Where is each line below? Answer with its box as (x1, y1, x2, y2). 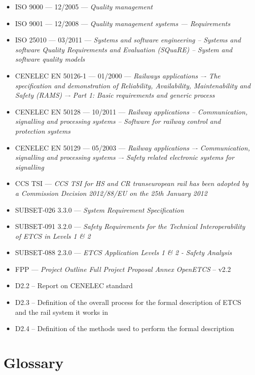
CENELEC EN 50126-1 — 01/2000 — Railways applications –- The (15, 70, 220, 80)
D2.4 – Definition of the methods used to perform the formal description (15, 323, 234, 334)
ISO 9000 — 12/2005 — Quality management (15, 1, 153, 11)
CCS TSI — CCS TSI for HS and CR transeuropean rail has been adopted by (15, 178, 249, 188)
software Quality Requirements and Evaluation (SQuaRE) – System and (15, 44, 232, 54)
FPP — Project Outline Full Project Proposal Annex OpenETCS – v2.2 (15, 263, 231, 274)
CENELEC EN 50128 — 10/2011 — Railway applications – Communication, (15, 106, 248, 116)
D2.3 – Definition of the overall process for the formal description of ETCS (15, 297, 242, 307)
